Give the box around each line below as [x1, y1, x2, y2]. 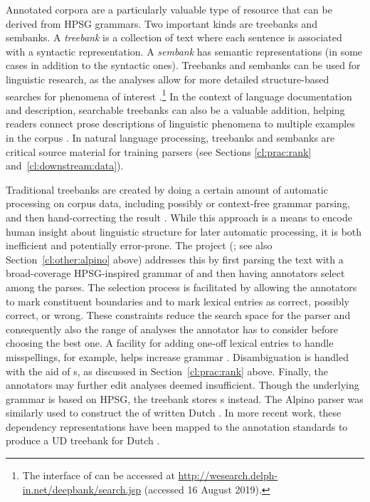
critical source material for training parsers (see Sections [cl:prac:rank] [6, 144, 312, 159]
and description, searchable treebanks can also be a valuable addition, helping [6, 102, 345, 117]
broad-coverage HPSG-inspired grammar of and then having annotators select [6, 266, 345, 281]
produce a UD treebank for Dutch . [6, 433, 160, 448]
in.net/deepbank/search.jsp [22, 481, 142, 496]
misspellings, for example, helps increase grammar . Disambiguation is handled [6, 349, 349, 364]
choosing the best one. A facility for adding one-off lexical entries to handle [6, 335, 334, 350]
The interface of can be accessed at [22, 468, 175, 483]
